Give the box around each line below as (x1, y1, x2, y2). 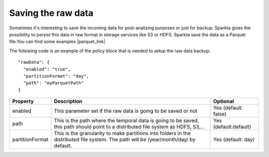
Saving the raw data (9, 7, 94, 18)
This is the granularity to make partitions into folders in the (54, 130, 191, 137)
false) (213, 111, 227, 118)
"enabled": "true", (23, 66, 71, 72)
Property (12, 98, 34, 105)
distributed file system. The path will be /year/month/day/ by (54, 136, 196, 143)
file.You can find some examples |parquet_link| (9, 39, 106, 45)
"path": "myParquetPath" (23, 80, 84, 86)
